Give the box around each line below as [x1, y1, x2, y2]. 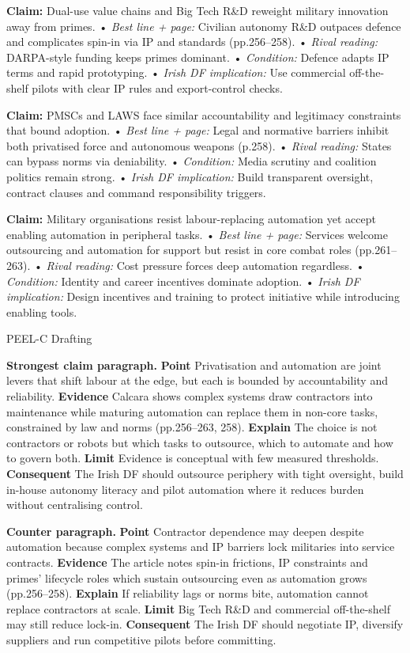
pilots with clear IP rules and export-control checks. [32, 79, 283, 96]
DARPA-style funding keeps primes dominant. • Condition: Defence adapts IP [6, 48, 389, 65]
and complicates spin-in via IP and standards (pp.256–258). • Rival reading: [6, 33, 378, 50]
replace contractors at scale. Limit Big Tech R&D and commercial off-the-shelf [6, 600, 391, 617]
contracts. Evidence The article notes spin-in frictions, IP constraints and [6, 554, 368, 570]
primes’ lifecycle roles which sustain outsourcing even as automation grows [6, 569, 367, 586]
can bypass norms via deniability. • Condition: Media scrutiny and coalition [6, 153, 377, 169]
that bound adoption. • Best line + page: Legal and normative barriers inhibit [6, 122, 389, 139]
